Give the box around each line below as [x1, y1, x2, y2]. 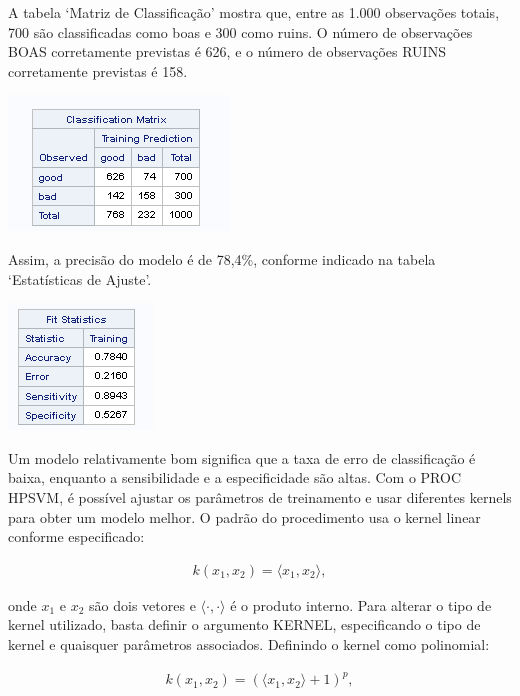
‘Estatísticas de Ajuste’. [8, 268, 152, 289]
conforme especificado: [8, 526, 145, 547]
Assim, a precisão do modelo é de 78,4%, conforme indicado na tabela [8, 248, 436, 269]
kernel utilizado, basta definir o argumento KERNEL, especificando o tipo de [8, 614, 481, 635]
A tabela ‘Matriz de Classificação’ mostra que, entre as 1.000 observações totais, [8, 2, 500, 22]
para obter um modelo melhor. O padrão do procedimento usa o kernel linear [8, 506, 481, 527]
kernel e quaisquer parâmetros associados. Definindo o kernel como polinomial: [8, 633, 490, 654]
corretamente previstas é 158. [8, 60, 188, 81]
